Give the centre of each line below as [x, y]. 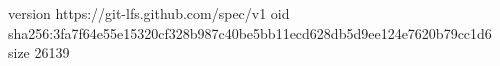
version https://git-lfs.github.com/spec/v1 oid [149, 13]
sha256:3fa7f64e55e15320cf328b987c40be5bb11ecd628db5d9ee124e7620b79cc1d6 [250, 32]
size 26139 [39, 52]
